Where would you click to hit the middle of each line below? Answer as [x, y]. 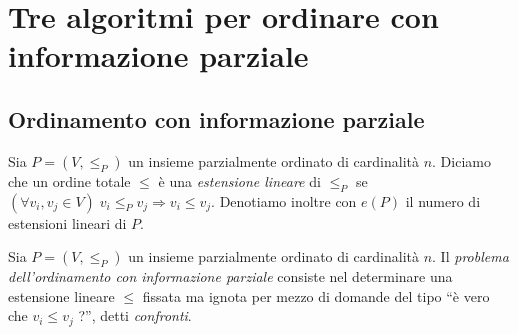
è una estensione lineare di [239, 180]
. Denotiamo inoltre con [284, 200]
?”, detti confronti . [135, 315]
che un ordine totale [69, 180]
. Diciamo [461, 160]
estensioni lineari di [67, 222]
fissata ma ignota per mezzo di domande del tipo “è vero [316, 295]
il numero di [443, 200]
